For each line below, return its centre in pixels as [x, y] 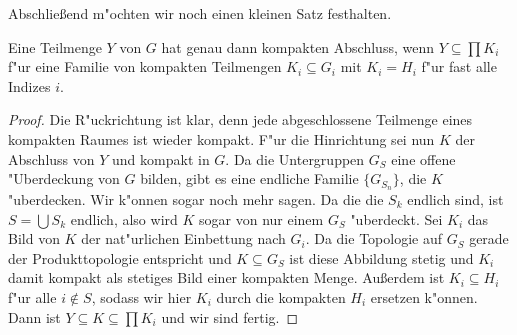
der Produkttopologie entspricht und [120, 257]
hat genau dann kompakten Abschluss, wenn [297, 46]
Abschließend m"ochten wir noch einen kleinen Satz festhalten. [200, 13]
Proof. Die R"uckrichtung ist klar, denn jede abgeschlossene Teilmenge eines [240, 119]
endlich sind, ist [455, 199]
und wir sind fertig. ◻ [230, 316]
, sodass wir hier [141, 296]
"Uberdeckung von [64, 178]
